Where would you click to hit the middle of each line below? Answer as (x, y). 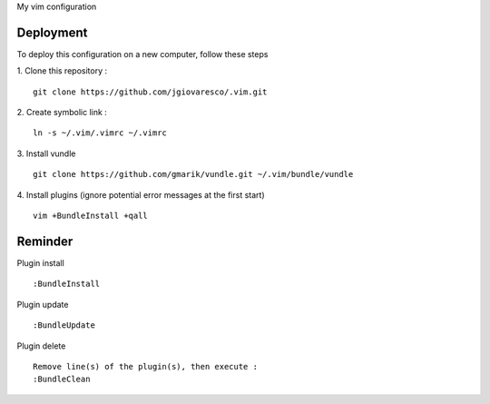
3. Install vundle (46, 153)
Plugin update (43, 304)
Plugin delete (41, 346)
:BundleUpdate (64, 325)
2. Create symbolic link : (62, 113)
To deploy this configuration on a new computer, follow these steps (142, 54)
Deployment (52, 32)
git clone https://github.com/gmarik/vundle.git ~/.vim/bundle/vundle (193, 174)
